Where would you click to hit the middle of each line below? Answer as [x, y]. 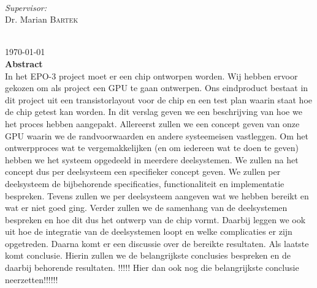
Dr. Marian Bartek [42, 19]
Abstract [24, 63]
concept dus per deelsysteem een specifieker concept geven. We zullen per [143, 172]
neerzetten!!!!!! [32, 279]
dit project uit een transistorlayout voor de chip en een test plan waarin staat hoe [159, 99]
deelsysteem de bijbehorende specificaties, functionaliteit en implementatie [145, 183]
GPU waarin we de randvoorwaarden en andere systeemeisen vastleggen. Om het [157, 135]
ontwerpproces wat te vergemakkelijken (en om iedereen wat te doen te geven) [152, 148]
